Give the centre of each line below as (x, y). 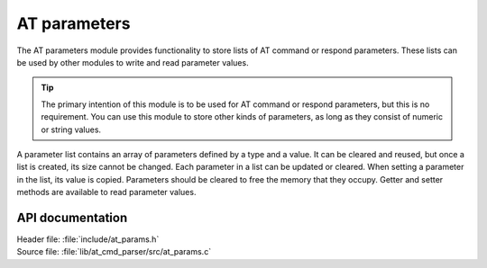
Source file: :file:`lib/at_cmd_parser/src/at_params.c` (114, 252)
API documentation (72, 217)
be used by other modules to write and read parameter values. (133, 62)
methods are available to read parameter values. (106, 192)
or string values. (71, 130)
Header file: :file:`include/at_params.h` (88, 239)
